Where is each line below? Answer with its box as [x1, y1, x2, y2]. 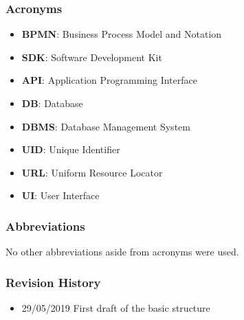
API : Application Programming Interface [21, 73, 197, 87]
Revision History [5, 273, 101, 290]
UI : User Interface [21, 188, 100, 203]
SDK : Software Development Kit [21, 49, 162, 64]
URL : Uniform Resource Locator [21, 165, 163, 179]
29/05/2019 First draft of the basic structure [21, 301, 210, 315]
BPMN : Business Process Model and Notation [21, 27, 222, 41]
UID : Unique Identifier [21, 142, 120, 157]
